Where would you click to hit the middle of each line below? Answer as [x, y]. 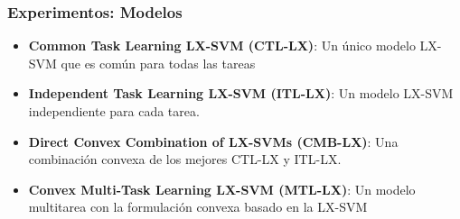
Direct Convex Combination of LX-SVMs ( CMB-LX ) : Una [213, 141]
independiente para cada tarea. [114, 111]
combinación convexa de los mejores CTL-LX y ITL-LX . [185, 159]
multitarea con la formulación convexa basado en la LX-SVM [198, 207]
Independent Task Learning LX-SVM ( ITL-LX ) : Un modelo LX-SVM [241, 93]
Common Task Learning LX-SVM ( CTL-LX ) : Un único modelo [222, 46]
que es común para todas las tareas [158, 63]
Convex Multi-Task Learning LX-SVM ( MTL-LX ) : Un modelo [222, 189]
